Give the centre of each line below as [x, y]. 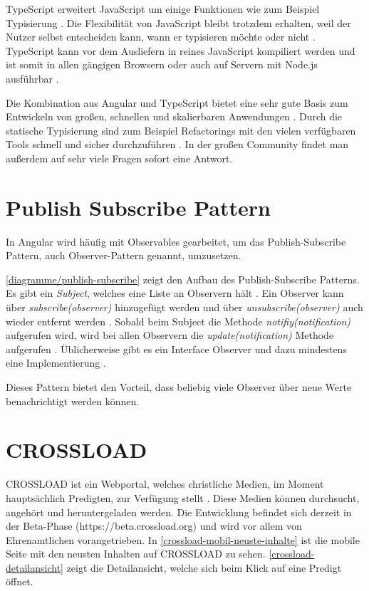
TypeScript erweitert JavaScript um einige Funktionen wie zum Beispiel [163, 9]
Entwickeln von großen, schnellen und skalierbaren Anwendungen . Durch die [174, 116]
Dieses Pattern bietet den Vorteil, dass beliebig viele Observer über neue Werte [179, 387]
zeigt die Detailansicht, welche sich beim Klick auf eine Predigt [204, 567]
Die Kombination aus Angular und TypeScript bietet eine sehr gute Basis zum [177, 102]
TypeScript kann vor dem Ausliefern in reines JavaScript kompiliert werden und [181, 50]
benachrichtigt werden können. [73, 401]
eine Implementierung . [56, 363]
